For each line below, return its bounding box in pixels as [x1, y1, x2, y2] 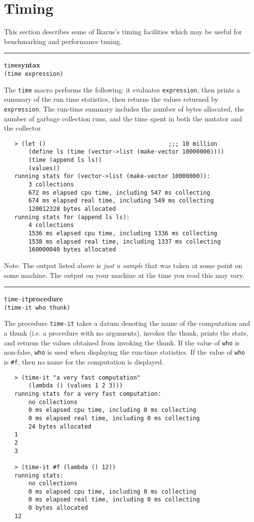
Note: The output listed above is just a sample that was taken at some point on [4, 260, 242, 270]
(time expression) [4, 70, 63, 77]
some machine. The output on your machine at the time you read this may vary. [4, 270, 245, 280]
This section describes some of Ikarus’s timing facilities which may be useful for [4, 26, 242, 37]
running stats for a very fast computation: [14, 390, 162, 397]
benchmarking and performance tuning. [4, 36, 122, 46]
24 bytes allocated [28, 423, 91, 430]
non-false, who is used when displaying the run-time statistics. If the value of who [4, 347, 245, 357]
